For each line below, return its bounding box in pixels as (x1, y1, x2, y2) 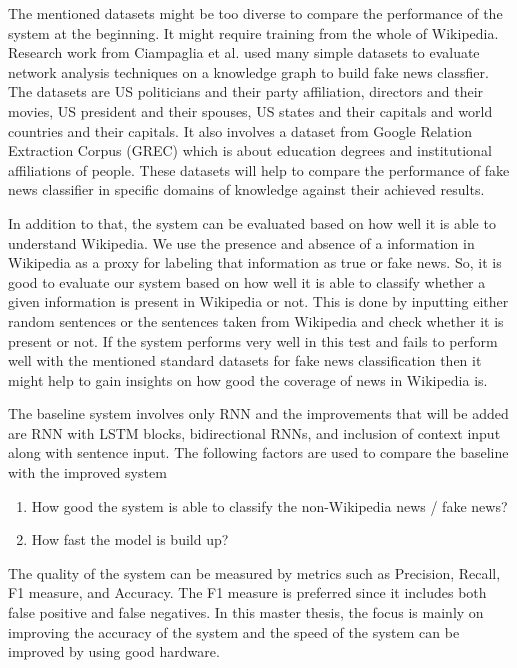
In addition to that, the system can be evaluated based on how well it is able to (8, 212, 496, 233)
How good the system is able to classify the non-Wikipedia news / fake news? (31, 495, 508, 516)
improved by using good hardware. (8, 641, 220, 662)
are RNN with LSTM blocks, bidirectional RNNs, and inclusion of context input (8, 422, 501, 443)
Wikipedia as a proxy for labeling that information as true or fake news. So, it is (8, 252, 502, 273)
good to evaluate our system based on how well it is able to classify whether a (8, 271, 486, 292)
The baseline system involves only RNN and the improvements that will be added (8, 403, 509, 424)
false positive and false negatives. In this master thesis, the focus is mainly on (8, 602, 484, 623)
